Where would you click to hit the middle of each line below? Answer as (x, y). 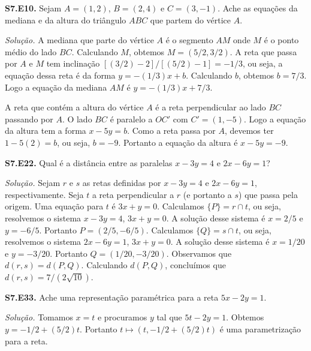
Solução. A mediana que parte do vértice (79, 40)
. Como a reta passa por (171, 130)
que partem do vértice (191, 19)
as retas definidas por (122, 183)
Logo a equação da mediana (56, 87)
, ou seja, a (263, 63)
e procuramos (122, 317)
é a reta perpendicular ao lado (211, 107)
